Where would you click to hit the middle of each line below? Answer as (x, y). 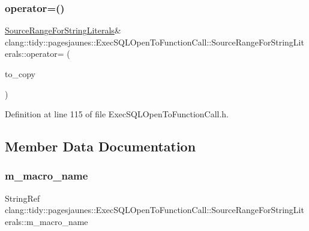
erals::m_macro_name (46, 221)
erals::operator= (34, 54)
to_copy (20, 74)
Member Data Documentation (100, 146)
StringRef (22, 198)
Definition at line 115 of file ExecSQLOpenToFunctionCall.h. (117, 114)
